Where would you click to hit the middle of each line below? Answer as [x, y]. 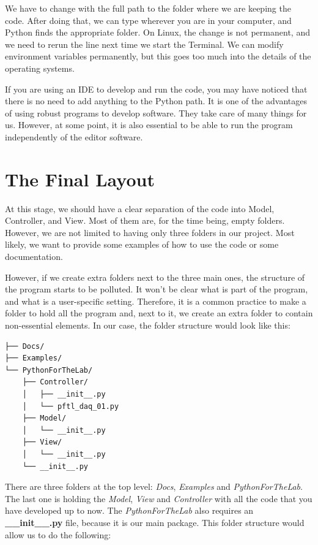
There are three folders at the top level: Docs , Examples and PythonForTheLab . [154, 486]
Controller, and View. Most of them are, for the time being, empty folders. [145, 220]
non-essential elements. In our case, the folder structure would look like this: [148, 325]
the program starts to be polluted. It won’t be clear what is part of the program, [157, 289]
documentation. [34, 257]
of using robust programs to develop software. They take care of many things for [156, 112]
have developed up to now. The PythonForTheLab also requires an [129, 510]
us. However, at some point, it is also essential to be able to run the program [149, 125]
